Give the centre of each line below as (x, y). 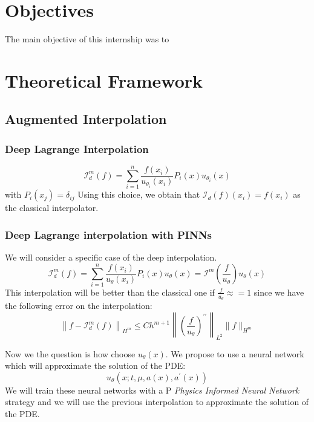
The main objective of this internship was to (87, 39)
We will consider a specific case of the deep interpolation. (111, 257)
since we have (279, 292)
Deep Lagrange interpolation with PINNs (108, 234)
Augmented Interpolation (86, 119)
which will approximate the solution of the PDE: (95, 365)
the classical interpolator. (52, 208)
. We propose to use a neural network (235, 353)
